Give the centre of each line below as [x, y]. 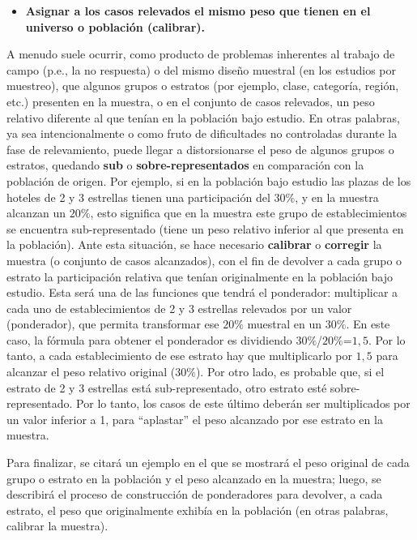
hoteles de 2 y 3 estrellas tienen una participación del [138, 197]
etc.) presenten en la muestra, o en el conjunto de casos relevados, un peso [191, 101]
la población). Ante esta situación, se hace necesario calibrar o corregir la [194, 244]
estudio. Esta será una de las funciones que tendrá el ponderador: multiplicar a [202, 292]
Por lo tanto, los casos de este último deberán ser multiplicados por [243, 403]
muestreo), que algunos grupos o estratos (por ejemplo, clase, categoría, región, [203, 86]
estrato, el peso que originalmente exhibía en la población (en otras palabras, [198, 510]
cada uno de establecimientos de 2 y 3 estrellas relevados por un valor [179, 308]
